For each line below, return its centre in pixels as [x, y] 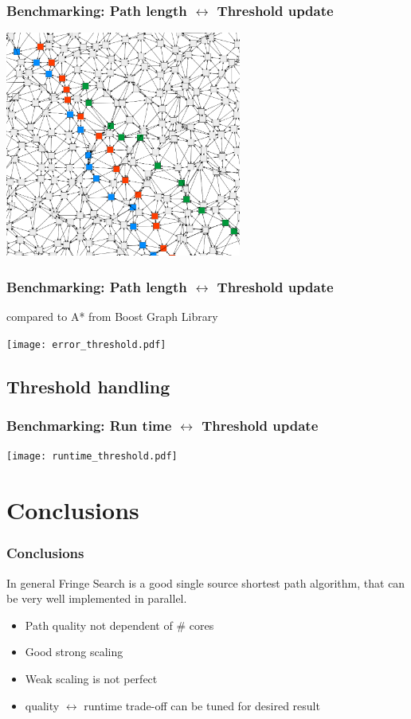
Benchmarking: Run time [89, 425]
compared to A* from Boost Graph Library [112, 317]
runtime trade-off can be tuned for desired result [202, 705]
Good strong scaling [74, 652]
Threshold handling [88, 386]
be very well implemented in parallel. [97, 598]
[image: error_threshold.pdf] [86, 344]
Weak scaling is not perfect [91, 678]
